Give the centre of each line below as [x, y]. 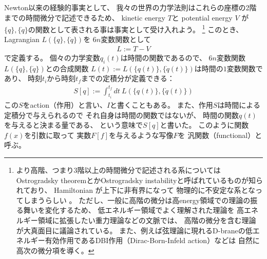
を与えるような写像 [141, 135]
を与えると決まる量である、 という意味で [74, 125]
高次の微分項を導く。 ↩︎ [55, 250]
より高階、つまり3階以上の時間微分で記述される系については [118, 170]
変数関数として [126, 39]
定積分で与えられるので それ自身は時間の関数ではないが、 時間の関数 [122, 115]
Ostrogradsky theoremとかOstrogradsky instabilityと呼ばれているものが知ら [139, 180]
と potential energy [202, 17]
